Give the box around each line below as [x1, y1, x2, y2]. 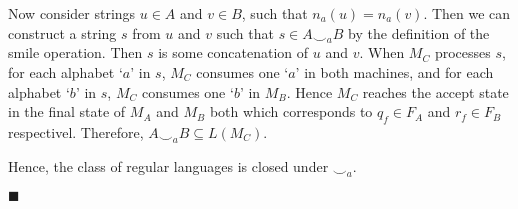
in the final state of [8, 101, 126, 122]
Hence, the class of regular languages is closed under [8, 155, 329, 176]
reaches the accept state [362, 81, 509, 102]
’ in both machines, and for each [295, 61, 494, 82]
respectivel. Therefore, [8, 121, 144, 142]
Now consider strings [8, 3, 136, 23]
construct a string [8, 22, 117, 43]
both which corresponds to [209, 101, 373, 122]
